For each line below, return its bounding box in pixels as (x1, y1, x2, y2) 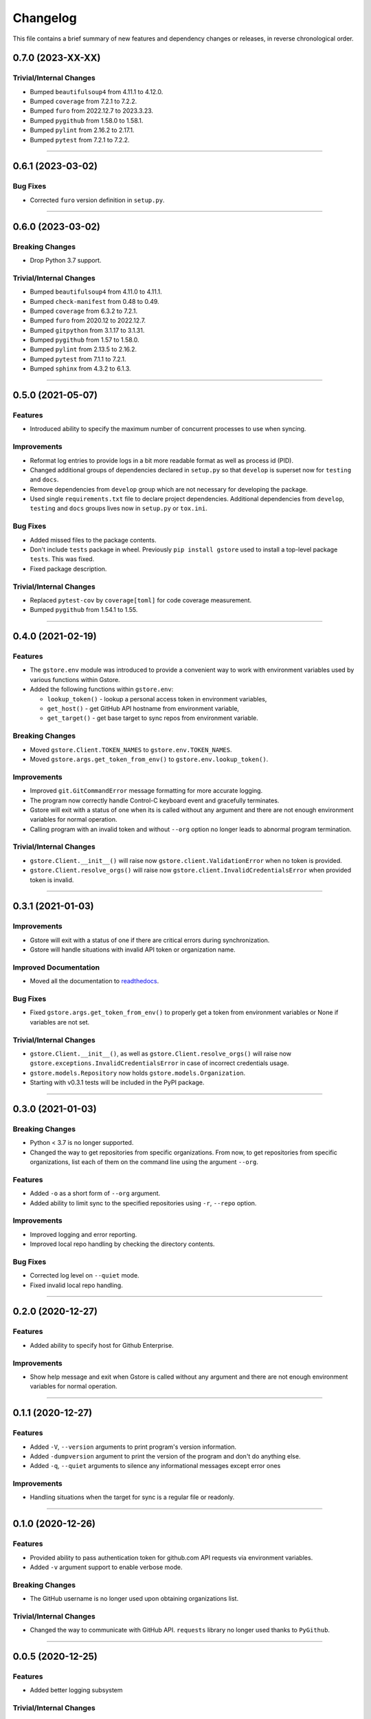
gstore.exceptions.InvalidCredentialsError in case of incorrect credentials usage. (30, 1059, 289, 1067)
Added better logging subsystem (30, 1686, 123, 1694)
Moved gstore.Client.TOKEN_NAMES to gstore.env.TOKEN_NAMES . (30, 745, 232, 754)
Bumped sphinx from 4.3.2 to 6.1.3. (30, 364, 131, 373)
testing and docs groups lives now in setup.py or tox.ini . (30, 504, 207, 512)
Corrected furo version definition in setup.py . (30, 196, 165, 204)
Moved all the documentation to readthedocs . (30, 977, 159, 985)
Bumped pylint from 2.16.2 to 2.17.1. (30, 126, 135, 134)
